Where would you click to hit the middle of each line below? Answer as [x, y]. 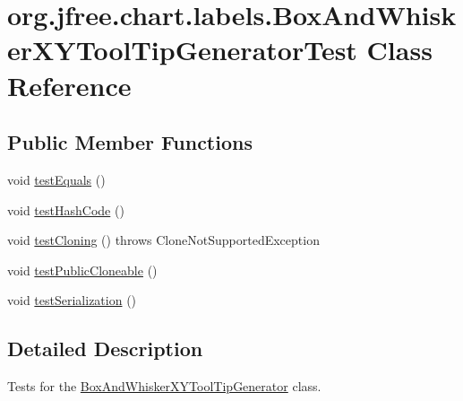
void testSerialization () [72, 300]
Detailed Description [105, 349]
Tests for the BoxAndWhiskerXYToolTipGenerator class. [164, 386]
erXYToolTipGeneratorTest [182, 50]
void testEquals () [56, 179]
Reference [69, 85]
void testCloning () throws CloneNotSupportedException [163, 240]
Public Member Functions [130, 142]
